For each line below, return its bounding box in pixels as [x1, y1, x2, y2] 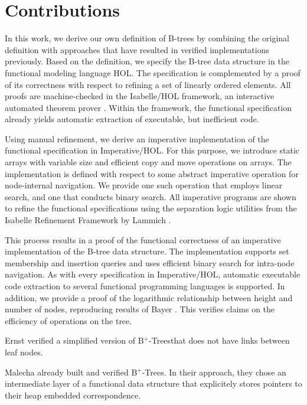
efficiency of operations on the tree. [5, 314, 132, 326]
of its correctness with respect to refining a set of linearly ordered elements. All [5, 78, 291, 90]
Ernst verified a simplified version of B [5, 334, 144, 347]
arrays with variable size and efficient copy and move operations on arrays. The [5, 156, 292, 168]
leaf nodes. [5, 345, 43, 358]
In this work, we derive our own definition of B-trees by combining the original [5, 32, 289, 44]
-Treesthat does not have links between [149, 334, 290, 347]
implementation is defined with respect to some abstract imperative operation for [5, 167, 299, 179]
